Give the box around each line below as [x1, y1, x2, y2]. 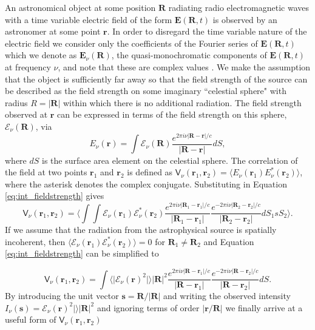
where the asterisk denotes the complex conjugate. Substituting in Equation [5, 177, 287, 190]
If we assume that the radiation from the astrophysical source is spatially [5, 223, 277, 236]
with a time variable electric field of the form [5, 13, 172, 25]
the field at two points [5, 166, 87, 178]
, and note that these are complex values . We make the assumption [58, 60, 311, 73]
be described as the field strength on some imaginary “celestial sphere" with [5, 84, 286, 97]
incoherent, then [5, 235, 66, 247]
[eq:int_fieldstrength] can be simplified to [5, 247, 159, 260]
